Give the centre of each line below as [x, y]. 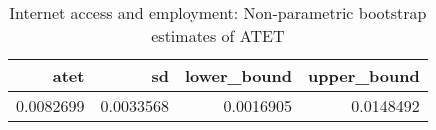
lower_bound [238, 75]
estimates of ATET [218, 35]
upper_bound [364, 75]
